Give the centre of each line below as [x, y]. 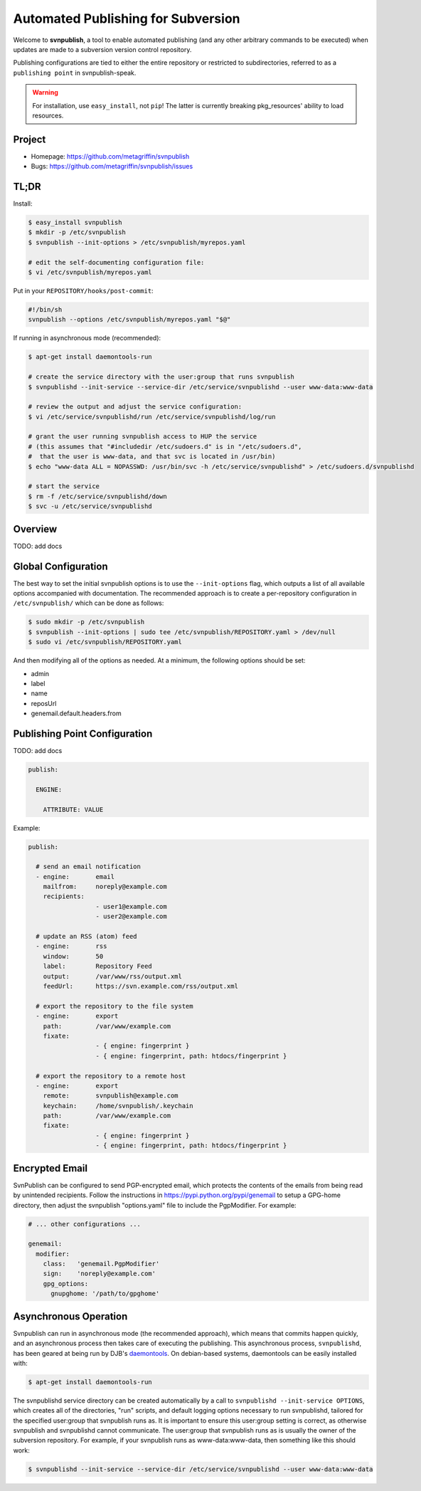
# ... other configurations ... [85, 1224]
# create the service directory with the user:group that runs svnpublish [161, 377]
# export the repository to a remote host [111, 1076]
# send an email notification [89, 867]
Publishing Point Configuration [83, 733]
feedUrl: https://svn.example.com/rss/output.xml [140, 986]
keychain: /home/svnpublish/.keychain [118, 1106]
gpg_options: [66, 1284]
